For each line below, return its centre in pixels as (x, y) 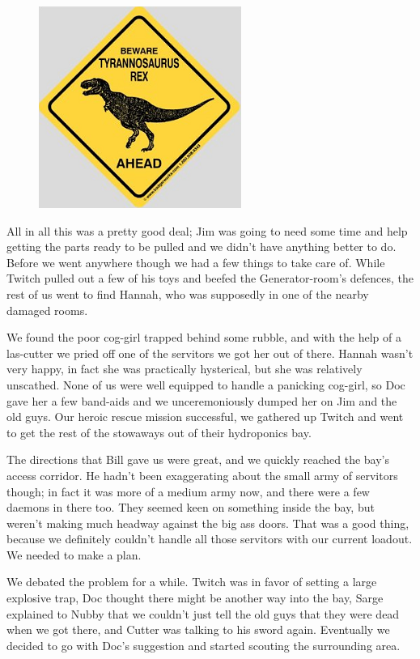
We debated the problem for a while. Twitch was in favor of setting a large (192, 582)
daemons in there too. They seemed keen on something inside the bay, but (191, 507)
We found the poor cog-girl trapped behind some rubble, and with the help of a (204, 337)
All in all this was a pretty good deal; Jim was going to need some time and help (207, 230)
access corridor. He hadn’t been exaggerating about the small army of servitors (202, 475)
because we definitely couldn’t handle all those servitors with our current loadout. (210, 539)
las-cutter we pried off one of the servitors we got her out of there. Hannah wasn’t (210, 353)
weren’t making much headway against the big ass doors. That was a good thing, (208, 523)
